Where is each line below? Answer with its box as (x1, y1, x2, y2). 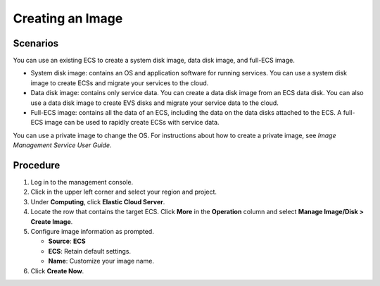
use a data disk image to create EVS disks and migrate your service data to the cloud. (30, 99, 279, 107)
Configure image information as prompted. (30, 228, 154, 236)
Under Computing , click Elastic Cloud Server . (30, 197, 165, 206)
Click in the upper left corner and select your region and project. (30, 187, 217, 197)
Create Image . (30, 217, 73, 225)
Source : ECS (48, 237, 86, 246)
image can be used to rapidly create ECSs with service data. (44, 118, 220, 127)
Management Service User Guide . (13, 141, 112, 149)
